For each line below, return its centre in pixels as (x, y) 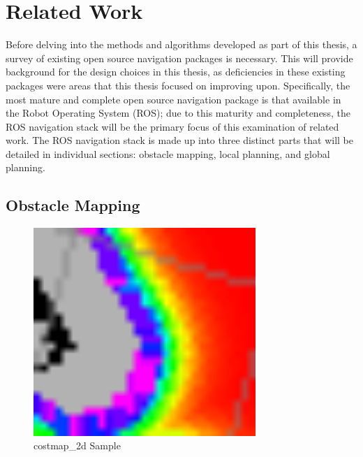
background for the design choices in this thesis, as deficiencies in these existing (176, 72)
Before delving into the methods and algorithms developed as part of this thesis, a (181, 44)
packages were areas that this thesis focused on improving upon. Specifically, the (178, 85)
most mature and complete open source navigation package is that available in (173, 99)
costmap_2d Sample (77, 445)
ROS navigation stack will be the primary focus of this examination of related (172, 126)
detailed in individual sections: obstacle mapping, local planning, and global (168, 153)
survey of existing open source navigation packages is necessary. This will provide (179, 58)
